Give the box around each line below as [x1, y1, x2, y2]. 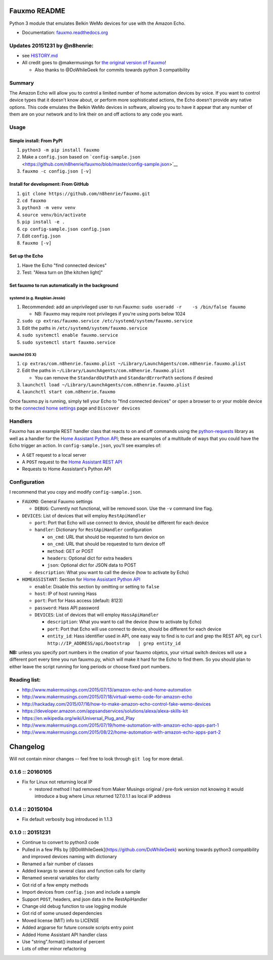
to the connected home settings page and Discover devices [9, 405, 141, 411]
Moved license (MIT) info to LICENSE [22, 917, 100, 924]
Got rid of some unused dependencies [22, 910, 102, 916]
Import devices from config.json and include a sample [22, 889, 141, 895]
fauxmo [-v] [22, 241, 52, 246]
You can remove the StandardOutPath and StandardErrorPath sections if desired [34, 375, 213, 381]
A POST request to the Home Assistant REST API [22, 459, 122, 465]
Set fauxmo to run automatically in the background [9, 283, 118, 289]
